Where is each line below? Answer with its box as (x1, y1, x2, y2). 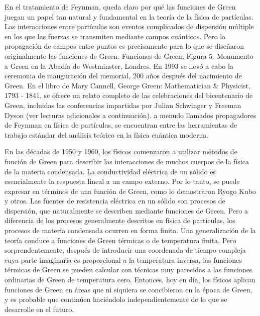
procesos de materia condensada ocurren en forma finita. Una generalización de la (5, 225, 256, 236)
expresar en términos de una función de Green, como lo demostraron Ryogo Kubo (5, 185, 256, 196)
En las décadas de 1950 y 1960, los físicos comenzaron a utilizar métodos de (5, 146, 237, 157)
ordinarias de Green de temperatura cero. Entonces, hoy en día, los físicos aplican (5, 274, 255, 285)
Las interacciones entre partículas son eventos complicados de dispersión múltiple (5, 21, 254, 32)
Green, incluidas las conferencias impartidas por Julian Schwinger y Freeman (5, 99, 241, 110)
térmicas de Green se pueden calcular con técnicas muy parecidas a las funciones (5, 264, 252, 275)
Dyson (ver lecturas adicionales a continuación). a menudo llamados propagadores (5, 110, 256, 120)
